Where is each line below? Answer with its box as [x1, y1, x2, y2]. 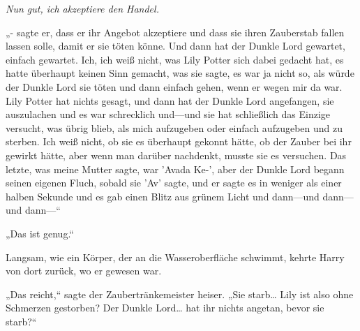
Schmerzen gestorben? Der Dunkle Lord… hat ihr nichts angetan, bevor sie [6, 300, 324, 315]
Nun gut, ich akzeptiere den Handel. [6, 1, 159, 15]
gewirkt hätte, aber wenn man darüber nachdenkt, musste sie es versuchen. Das [6, 147, 347, 162]
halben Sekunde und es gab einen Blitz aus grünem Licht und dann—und [6, 189, 320, 203]
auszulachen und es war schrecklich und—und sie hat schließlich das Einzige [6, 107, 331, 122]
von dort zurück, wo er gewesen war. [6, 263, 162, 278]
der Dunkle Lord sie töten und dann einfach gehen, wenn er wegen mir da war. [6, 79, 343, 94]
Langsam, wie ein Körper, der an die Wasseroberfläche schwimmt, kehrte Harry [6, 249, 345, 264]
